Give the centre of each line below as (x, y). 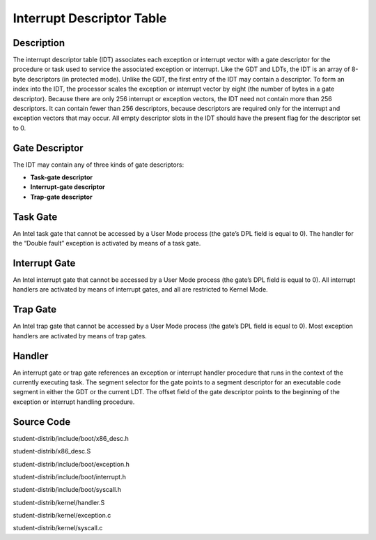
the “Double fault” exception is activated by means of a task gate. (107, 243)
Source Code (42, 422)
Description (39, 43)
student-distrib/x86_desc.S (52, 451)
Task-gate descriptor (62, 177)
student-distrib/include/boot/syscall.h (67, 490)
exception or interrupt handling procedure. (74, 402)
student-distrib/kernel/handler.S (59, 502)
